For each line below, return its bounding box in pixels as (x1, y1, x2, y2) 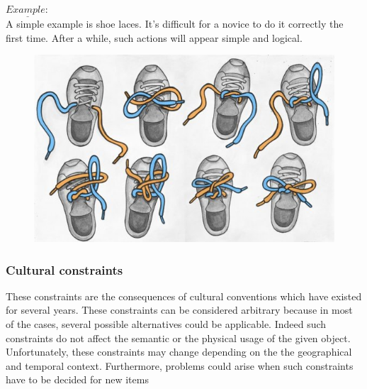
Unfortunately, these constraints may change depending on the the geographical (6, 344, 352, 359)
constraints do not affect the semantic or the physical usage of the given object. (6, 330, 351, 345)
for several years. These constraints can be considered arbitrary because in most (6, 302, 353, 317)
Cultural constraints (6, 261, 123, 278)
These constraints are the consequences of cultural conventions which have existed (6, 288, 362, 303)
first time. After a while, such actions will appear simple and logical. (6, 30, 303, 45)
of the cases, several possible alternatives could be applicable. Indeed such (6, 317, 327, 332)
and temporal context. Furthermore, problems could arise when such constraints (6, 358, 354, 373)
